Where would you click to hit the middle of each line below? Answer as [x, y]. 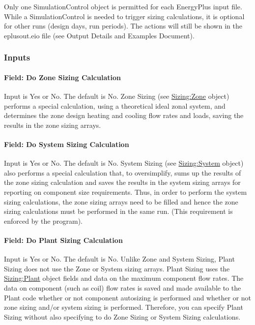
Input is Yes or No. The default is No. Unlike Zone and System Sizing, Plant [119, 259]
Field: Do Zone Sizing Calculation [62, 77]
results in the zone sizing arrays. [53, 125]
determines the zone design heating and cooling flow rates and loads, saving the [124, 115]
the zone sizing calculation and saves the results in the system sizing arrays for [122, 182]
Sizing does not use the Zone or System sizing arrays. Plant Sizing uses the [117, 268]
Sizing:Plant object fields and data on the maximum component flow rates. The [124, 278]
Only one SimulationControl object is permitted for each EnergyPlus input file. [123, 6]
